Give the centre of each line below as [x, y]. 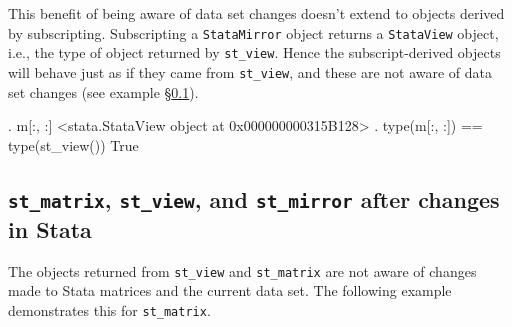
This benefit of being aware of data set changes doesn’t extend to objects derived [256, 13]
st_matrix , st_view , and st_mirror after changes [254, 198]
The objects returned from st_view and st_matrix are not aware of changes [242, 270]
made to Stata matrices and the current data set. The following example [230, 290]
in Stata [50, 228]
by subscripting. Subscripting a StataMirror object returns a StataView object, [253, 32]
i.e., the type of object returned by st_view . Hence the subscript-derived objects [254, 52]
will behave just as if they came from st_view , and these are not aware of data [250, 71]
